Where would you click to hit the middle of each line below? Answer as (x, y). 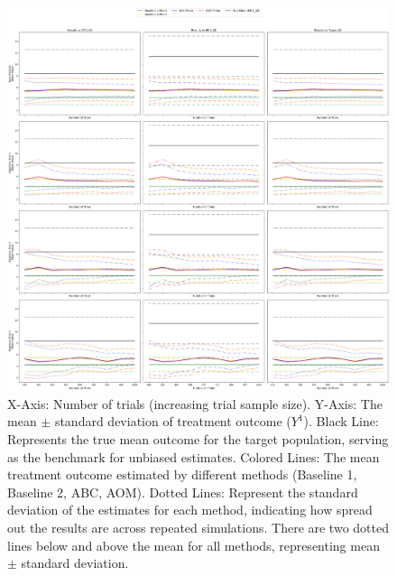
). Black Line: (341, 421)
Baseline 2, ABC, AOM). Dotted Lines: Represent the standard (183, 492)
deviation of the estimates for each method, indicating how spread (190, 510)
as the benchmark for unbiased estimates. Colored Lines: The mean (194, 456)
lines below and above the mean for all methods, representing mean (194, 545)
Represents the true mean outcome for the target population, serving (198, 439)
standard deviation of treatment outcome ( (173, 421)
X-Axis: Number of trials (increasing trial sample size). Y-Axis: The (195, 403)
